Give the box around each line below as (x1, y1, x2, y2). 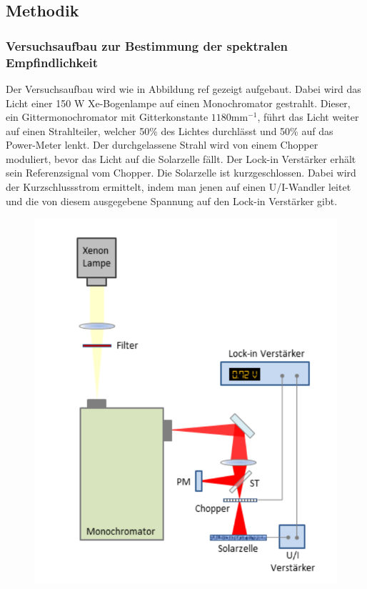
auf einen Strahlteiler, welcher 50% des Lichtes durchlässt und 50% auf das (6, 123, 333, 138)
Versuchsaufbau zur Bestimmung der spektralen (6, 36, 288, 54)
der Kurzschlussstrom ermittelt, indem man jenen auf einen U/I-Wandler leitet (6, 179, 351, 194)
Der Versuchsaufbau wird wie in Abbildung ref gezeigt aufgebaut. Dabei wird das (6, 81, 361, 96)
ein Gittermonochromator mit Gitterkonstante (6, 109, 208, 124)
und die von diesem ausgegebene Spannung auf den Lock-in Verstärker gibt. (6, 193, 338, 208)
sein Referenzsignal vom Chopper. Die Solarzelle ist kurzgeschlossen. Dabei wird (6, 165, 356, 180)
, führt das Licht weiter (257, 109, 359, 124)
